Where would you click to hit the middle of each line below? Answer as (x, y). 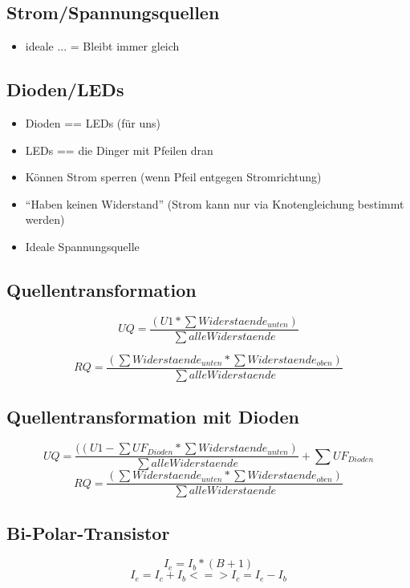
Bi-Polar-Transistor (88, 532)
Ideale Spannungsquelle (82, 246)
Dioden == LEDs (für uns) (93, 123)
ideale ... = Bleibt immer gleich (102, 46)
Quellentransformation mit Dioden (153, 417)
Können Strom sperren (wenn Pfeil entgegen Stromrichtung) (173, 177)
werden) (45, 219)
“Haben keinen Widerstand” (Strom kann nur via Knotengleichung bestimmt (215, 203)
